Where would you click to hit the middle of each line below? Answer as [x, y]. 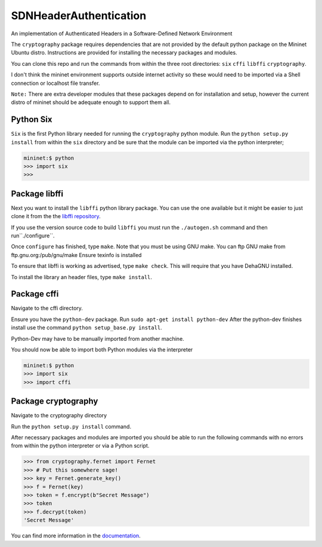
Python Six [32, 120]
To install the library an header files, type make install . [81, 277]
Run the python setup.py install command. [71, 426]
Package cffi [35, 294]
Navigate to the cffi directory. [47, 308]
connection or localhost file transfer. [55, 83]
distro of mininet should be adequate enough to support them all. [91, 102]
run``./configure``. [33, 236]
